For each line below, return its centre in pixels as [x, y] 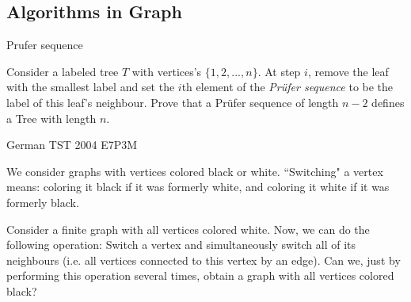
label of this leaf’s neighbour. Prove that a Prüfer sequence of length [173, 102]
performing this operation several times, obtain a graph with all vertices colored [200, 275]
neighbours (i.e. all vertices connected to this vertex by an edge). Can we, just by [204, 260]
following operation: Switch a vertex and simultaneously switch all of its [181, 245]
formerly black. [43, 202]
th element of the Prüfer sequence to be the [287, 87]
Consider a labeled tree [63, 71]
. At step [279, 71]
